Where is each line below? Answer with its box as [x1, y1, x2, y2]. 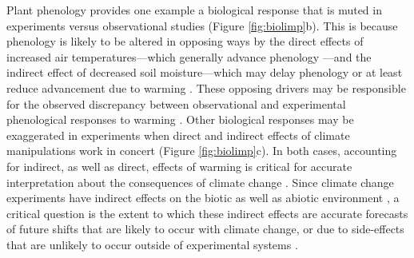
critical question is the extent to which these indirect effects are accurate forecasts [6, 204, 408, 221]
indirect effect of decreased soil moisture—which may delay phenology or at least [6, 64, 403, 81]
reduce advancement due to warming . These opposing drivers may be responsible [6, 79, 406, 96]
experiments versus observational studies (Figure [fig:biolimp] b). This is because [6, 17, 398, 34]
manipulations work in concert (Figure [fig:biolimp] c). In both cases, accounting [6, 142, 397, 159]
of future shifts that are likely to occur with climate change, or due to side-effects [6, 220, 404, 237]
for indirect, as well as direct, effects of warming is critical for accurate [6, 157, 352, 174]
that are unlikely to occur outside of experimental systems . [6, 236, 298, 252]
